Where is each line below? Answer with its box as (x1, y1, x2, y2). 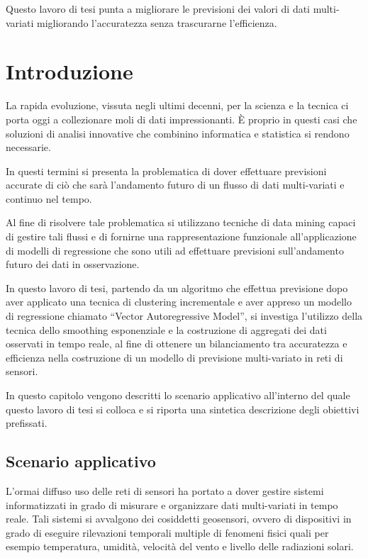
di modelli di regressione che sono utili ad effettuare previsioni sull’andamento (6, 242, 344, 257)
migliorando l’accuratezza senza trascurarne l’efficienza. (36, 15, 277, 30)
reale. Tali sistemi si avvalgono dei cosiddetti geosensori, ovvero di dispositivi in (6, 511, 352, 526)
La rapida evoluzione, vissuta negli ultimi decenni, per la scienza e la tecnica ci (6, 98, 349, 113)
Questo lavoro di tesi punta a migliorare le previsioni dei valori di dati (6, 1, 311, 16)
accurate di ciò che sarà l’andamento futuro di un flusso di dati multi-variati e (6, 177, 345, 192)
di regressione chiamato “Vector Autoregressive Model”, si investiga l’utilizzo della (6, 308, 363, 323)
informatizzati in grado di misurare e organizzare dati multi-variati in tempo (6, 497, 338, 512)
